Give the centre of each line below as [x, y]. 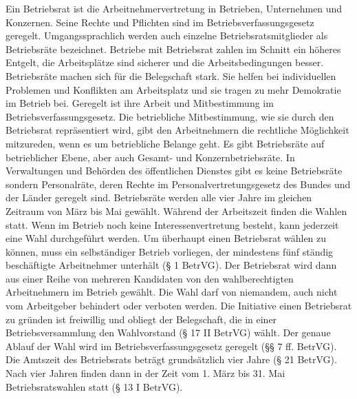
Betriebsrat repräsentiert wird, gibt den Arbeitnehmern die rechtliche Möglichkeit [177, 130]
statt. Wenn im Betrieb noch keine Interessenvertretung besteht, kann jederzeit [172, 224]
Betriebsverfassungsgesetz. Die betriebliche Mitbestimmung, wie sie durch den [170, 116]
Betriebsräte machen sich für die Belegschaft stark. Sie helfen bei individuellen [171, 75]
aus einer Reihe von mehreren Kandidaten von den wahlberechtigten [150, 278]
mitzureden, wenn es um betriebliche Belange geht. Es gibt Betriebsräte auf [165, 143]
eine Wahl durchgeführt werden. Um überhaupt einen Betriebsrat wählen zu [166, 238]
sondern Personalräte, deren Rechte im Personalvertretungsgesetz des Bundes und [178, 184]
